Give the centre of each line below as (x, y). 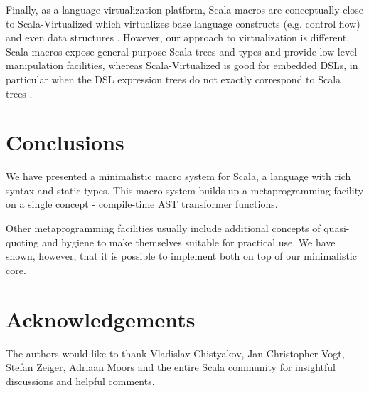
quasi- (337, 228)
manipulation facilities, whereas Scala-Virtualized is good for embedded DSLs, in (182, 65)
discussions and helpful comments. (80, 381)
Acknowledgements (101, 319)
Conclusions (65, 142)
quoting (22, 242)
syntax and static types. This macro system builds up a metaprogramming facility (185, 190)
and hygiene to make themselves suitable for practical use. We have (188, 242)
